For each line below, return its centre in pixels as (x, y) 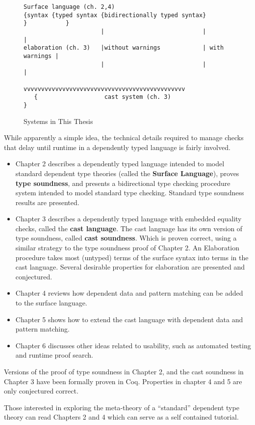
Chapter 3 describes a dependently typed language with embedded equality (128, 219)
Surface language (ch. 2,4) (69, 7)
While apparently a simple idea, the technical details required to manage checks (124, 137)
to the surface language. (51, 303)
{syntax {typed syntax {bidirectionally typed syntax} (115, 15)
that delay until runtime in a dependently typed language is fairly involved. (117, 147)
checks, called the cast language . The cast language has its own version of (129, 228)
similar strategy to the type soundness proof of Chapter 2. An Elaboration (127, 248)
